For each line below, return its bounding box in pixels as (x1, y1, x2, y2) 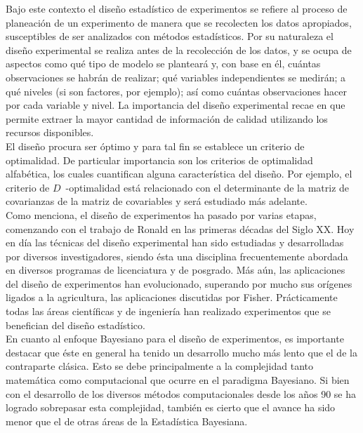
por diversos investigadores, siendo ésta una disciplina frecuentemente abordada (6, 248, 348, 263)
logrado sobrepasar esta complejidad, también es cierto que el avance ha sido (6, 400, 336, 415)
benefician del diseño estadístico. (6, 317, 145, 332)
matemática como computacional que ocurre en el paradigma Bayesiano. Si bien (6, 373, 350, 387)
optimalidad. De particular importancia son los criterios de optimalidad (6, 152, 313, 167)
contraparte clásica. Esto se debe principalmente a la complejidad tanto (6, 359, 314, 373)
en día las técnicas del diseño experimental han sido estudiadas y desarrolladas (6, 235, 344, 250)
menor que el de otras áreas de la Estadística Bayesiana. (6, 413, 248, 428)
